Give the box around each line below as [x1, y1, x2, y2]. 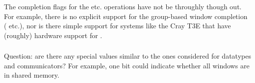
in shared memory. [4, 70, 59, 80]
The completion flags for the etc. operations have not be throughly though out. [4, 1, 242, 11]
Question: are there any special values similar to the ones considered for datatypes [4, 51, 251, 61]
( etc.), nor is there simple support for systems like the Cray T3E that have [4, 21, 231, 31]
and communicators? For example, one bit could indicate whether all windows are [4, 60, 250, 70]
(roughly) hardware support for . [4, 30, 102, 40]
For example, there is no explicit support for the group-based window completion [4, 11, 248, 21]
